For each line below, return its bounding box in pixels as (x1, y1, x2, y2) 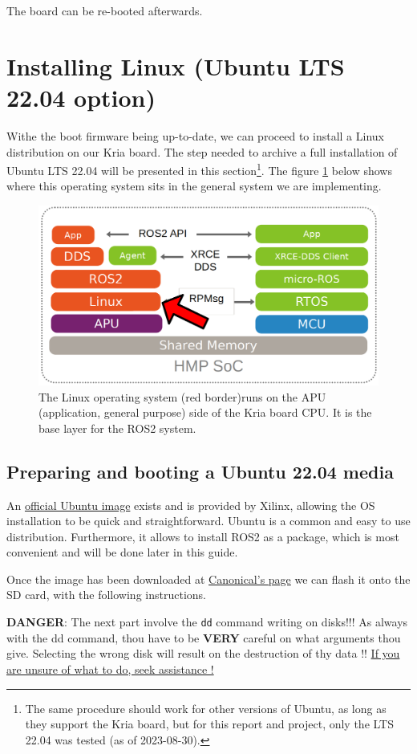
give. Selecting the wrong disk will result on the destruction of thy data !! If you (6, 645, 400, 662)
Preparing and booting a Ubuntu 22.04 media (6, 459, 394, 483)
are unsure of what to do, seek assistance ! (6, 660, 214, 677)
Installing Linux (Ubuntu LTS (6, 49, 345, 82)
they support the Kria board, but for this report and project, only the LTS (25, 715, 395, 732)
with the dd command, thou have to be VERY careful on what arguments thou (6, 629, 401, 646)
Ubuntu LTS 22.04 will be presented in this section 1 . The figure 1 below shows (6, 160, 392, 178)
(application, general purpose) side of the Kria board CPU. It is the (38, 404, 372, 421)
